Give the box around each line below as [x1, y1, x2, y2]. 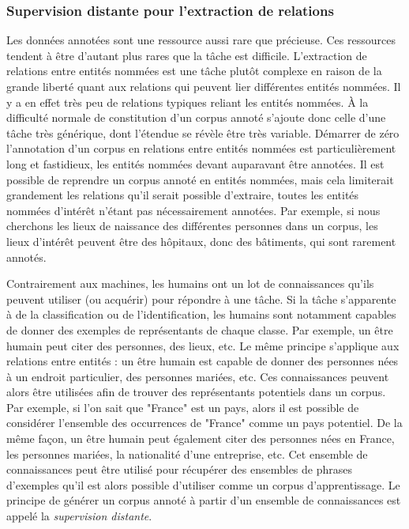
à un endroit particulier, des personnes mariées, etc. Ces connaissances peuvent [6, 368, 389, 384]
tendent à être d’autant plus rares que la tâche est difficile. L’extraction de [6, 47, 367, 63]
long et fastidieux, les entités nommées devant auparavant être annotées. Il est [6, 155, 385, 172]
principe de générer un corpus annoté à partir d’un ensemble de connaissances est [6, 492, 401, 508]
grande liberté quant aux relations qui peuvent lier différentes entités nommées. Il [6, 78, 401, 94]
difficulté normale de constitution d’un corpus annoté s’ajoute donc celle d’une [6, 109, 386, 126]
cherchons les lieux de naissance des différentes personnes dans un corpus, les [6, 217, 378, 234]
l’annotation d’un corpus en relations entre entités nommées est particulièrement [6, 140, 396, 157]
